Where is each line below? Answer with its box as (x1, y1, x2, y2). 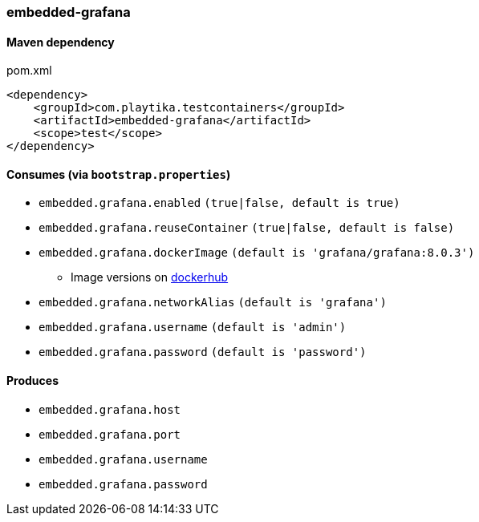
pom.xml (6, 63, 52, 78)
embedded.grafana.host (39, 403, 181, 416)
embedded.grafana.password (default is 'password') (39, 346, 367, 359)
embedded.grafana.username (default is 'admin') (39, 321, 347, 334)
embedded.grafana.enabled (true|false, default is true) (39, 196, 400, 210)
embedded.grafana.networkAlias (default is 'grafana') (39, 296, 387, 310)
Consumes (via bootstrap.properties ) (6, 167, 231, 181)
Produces (6, 374, 59, 388)
